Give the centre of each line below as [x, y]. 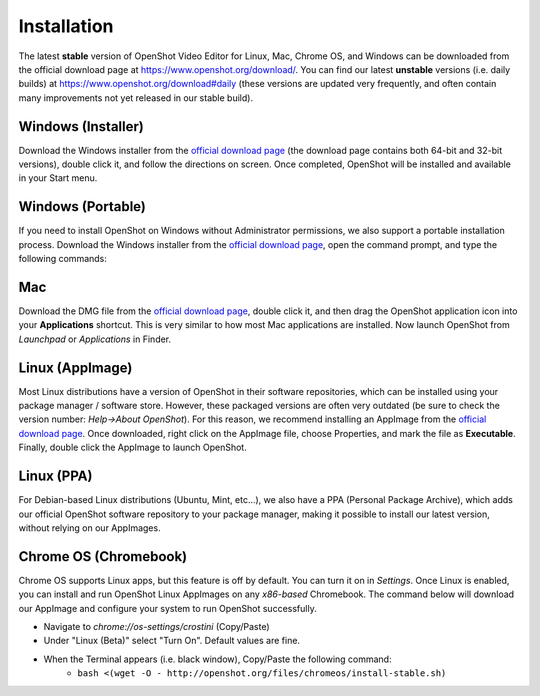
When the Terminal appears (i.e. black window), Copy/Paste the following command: [217, 659]
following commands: [62, 259]
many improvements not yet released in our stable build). [136, 97]
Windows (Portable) [82, 206]
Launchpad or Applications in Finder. [95, 339]
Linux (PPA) [55, 476]
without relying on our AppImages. [89, 527]
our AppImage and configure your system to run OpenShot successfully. [167, 608]
